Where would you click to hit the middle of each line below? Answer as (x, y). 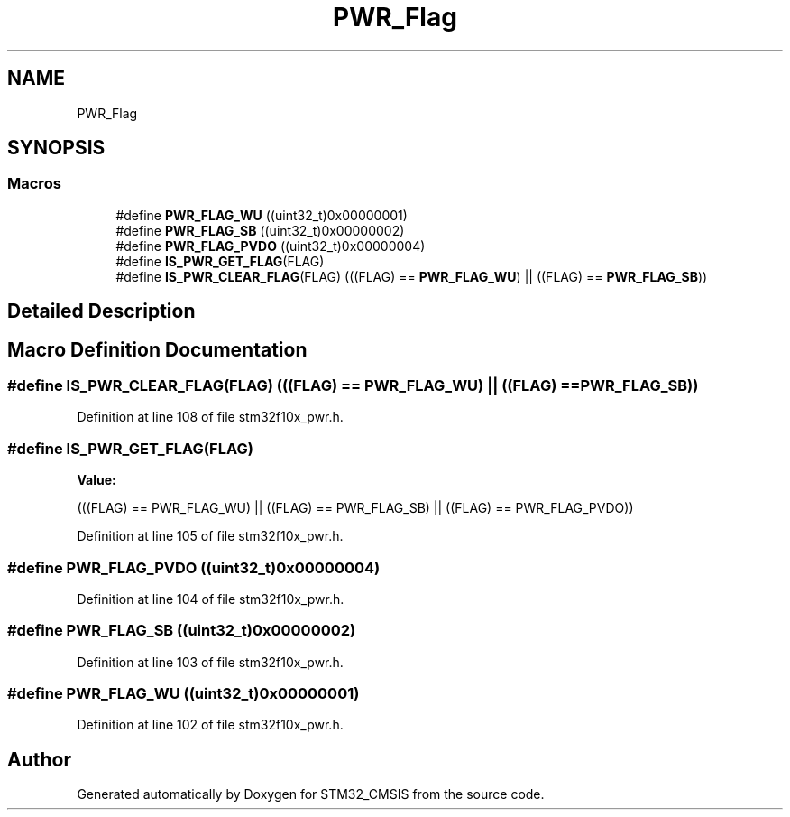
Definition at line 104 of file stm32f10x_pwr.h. (211, 599)
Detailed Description (101, 311)
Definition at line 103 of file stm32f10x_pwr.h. (210, 662)
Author (39, 759)
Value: (96, 480)
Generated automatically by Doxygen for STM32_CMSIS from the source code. (311, 794)
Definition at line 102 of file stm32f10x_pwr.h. (210, 725)
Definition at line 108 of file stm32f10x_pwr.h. (210, 417)
